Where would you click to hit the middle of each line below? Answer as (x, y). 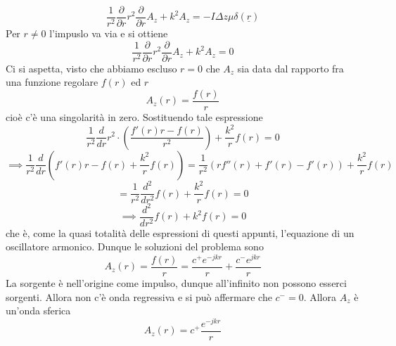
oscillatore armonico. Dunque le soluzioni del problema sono (135, 246)
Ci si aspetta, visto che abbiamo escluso (91, 68)
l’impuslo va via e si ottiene (109, 33)
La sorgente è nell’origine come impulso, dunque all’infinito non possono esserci (176, 282)
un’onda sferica (38, 310)
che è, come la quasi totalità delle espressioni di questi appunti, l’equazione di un (180, 232)
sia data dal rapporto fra (290, 68)
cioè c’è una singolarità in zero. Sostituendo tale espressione (134, 116)
